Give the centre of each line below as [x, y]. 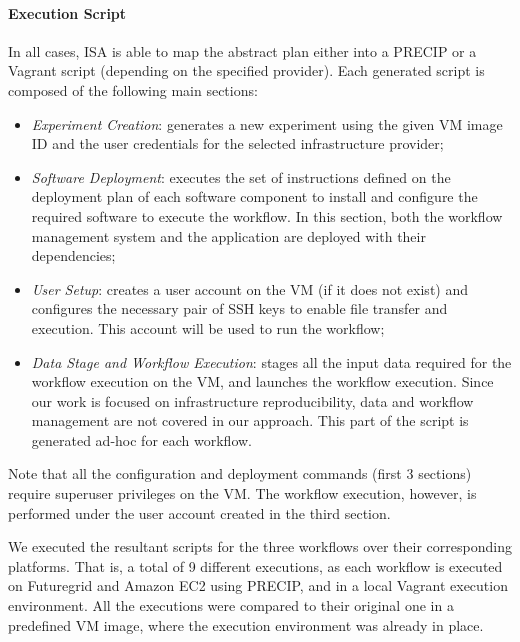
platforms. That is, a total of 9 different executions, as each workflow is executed [255, 565]
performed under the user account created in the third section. [199, 512]
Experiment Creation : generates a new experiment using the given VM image [267, 123]
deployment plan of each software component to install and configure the [254, 196]
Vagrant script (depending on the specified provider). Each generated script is [246, 70]
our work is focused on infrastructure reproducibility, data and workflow [252, 400]
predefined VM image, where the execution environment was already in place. [246, 624]
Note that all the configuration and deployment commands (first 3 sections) [240, 473]
